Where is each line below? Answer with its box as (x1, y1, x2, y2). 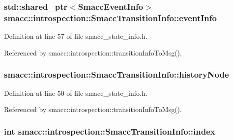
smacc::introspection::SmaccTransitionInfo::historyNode (4, 68, 229, 81)
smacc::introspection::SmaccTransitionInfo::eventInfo (4, 11, 217, 24)
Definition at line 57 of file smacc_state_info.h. (4, 31, 147, 41)
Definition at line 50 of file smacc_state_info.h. (4, 87, 147, 98)
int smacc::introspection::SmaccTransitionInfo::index (4, 125, 215, 137)
